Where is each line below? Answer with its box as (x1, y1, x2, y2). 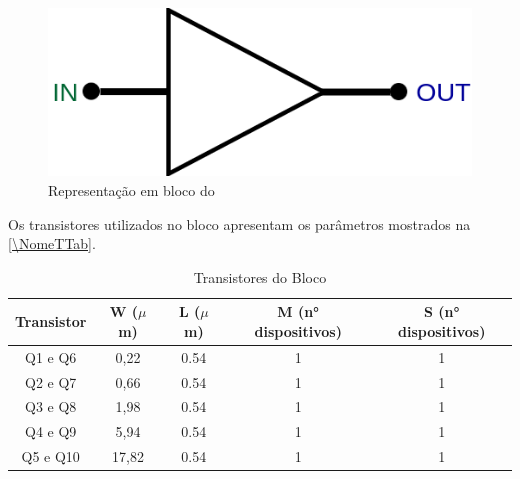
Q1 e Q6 (25, 346, 77, 367)
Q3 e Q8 (25, 396, 77, 417)
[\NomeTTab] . (8, 233, 96, 254)
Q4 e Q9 (25, 421, 77, 442)
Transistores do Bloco (193, 266, 327, 287)
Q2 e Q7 (25, 371, 77, 392)
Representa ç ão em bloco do (48, 179, 215, 200)
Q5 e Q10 (21, 446, 80, 467)
